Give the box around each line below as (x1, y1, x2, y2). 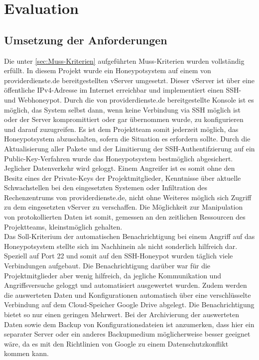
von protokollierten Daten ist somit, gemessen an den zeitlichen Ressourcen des (4, 212, 246, 222)
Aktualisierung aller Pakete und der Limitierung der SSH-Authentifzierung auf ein (4, 143, 255, 153)
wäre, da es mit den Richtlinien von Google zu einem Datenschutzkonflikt (4, 338, 229, 349)
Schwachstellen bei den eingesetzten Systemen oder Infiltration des (4, 182, 207, 193)
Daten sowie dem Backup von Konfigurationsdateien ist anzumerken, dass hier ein (4, 319, 255, 329)
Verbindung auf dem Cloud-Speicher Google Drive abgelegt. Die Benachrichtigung (4, 299, 255, 310)
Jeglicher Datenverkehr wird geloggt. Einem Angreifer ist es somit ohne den (4, 163, 235, 173)
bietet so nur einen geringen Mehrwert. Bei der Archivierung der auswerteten (4, 309, 240, 320)
